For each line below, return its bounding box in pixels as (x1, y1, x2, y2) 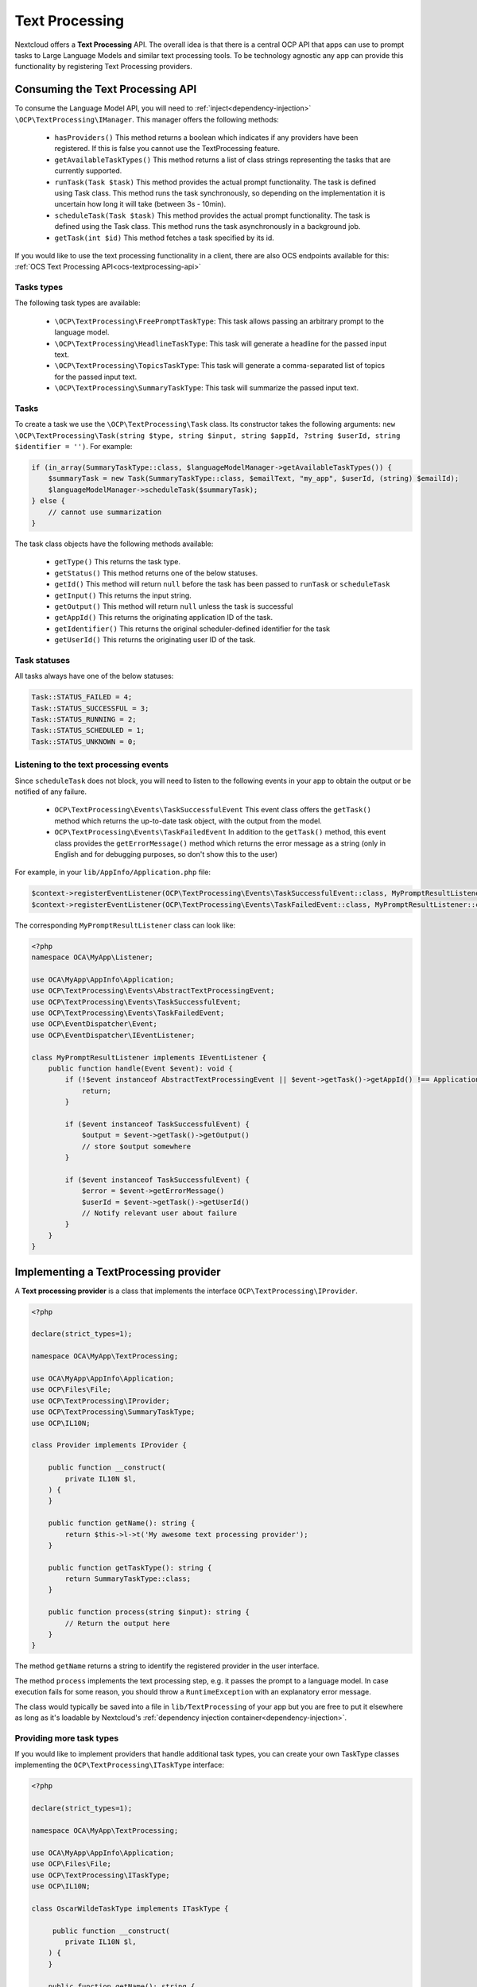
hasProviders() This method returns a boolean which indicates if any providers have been (54, 133, 359, 142)
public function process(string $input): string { (48, 1608, 250, 1617)
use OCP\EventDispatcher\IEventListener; (31, 1030, 196, 1040)
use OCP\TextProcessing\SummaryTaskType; (31, 1408, 196, 1416)
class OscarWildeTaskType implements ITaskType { (31, 1904, 229, 1913)
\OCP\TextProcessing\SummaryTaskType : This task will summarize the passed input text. (54, 383, 359, 393)
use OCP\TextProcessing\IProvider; (31, 1396, 170, 1405)
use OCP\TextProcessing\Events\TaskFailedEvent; (31, 1009, 225, 1017)
